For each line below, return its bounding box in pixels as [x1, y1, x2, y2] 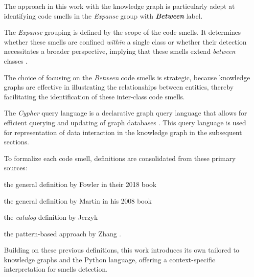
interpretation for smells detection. [4, 264, 108, 274]
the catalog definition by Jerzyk [4, 212, 98, 222]
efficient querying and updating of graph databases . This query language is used [4, 117, 246, 127]
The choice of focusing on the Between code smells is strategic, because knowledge [4, 72, 250, 82]
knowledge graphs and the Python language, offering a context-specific [4, 254, 215, 264]
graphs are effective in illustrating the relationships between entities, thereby [4, 82, 234, 92]
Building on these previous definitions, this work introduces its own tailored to [4, 245, 240, 255]
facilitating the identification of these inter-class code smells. [4, 91, 185, 101]
